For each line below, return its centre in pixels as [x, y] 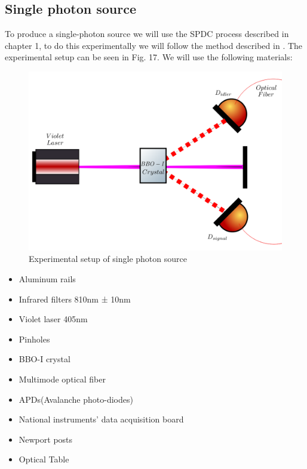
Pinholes [34, 339]
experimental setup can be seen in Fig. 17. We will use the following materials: [149, 57]
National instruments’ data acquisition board [101, 419]
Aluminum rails [47, 278]
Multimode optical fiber [62, 379]
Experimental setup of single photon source [108, 259]
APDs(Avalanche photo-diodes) [76, 399]
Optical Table [44, 459]
